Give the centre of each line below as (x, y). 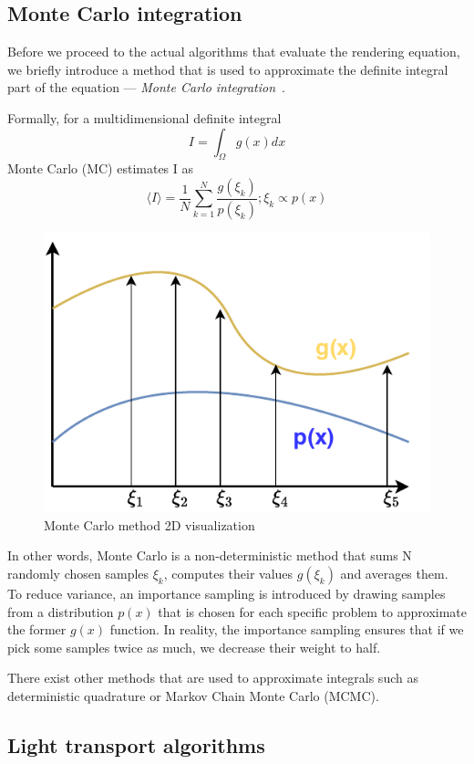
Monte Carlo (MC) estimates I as (101, 168)
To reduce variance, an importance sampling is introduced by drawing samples (227, 593)
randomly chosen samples (78, 573)
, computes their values (228, 573)
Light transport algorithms (136, 744)
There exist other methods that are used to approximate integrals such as (213, 678)
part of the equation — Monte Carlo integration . (146, 87)
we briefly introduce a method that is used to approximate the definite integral (228, 69)
